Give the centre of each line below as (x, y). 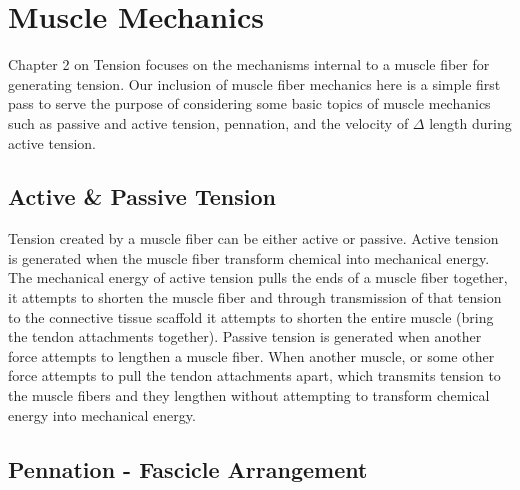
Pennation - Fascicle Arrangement (188, 468)
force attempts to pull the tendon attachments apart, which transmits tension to (254, 375)
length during (470, 122)
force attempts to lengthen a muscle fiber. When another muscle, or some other (251, 355)
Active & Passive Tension (142, 196)
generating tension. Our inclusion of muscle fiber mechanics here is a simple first (254, 83)
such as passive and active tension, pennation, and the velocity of (208, 122)
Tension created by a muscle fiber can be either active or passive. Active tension (253, 238)
